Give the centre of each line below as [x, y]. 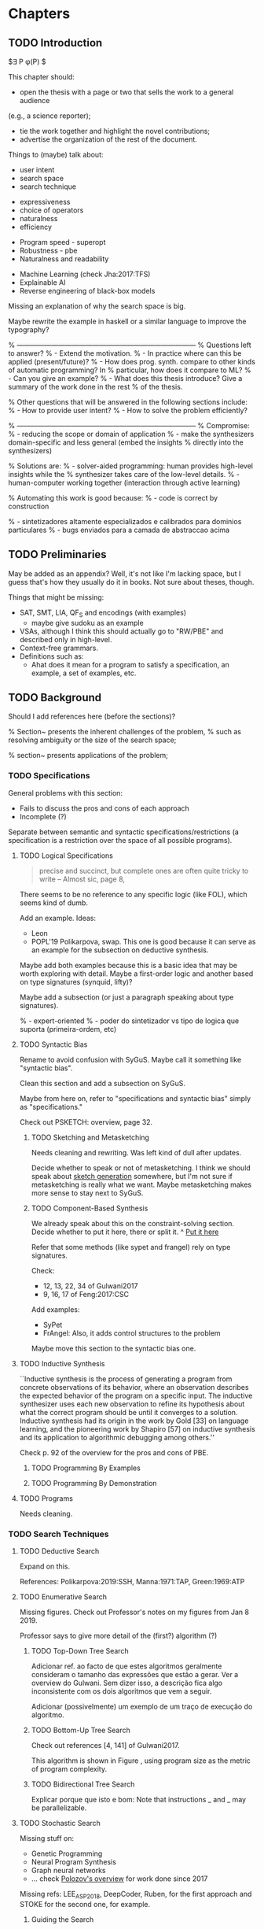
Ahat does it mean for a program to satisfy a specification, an [130, 664]
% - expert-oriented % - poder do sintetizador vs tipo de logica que [129, 1021]
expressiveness [45, 202]
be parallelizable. [59, 1808]
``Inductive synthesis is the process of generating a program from [126, 1379]
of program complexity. [69, 1769]
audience [35, 100]
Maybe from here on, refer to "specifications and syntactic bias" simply [135, 1098]
